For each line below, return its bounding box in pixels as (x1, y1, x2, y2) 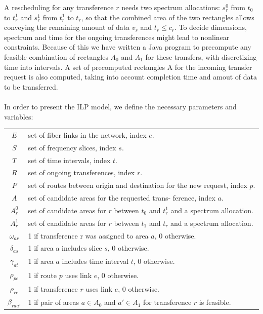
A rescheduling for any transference (4, 2, 114, 12)
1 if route (28, 269, 57, 280)
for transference (143, 297, 192, 307)
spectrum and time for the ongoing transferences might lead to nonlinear (4, 31, 230, 42)
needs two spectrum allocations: (121, 2, 220, 12)
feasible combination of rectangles (4, 51, 108, 62)
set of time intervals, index (28, 154, 111, 165)
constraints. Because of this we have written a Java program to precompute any (4, 42, 251, 52)
